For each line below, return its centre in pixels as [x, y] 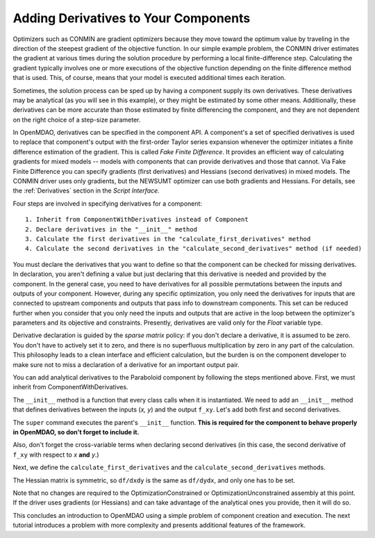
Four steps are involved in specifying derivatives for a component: [108, 203]
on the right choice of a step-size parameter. [77, 120]
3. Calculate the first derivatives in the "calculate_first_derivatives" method [168, 239]
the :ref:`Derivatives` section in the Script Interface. [86, 190]
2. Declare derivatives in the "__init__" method [111, 229]
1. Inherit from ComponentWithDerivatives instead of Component [137, 220]
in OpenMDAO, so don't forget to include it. [76, 432]
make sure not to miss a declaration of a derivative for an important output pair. [126, 364]
